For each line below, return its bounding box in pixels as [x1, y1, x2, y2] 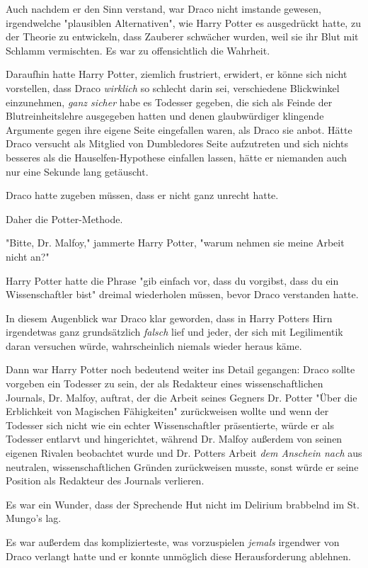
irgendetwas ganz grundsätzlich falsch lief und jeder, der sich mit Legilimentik [6, 324, 343, 339]
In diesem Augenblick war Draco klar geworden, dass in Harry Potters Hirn [6, 310, 333, 325]
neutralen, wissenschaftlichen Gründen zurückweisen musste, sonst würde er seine [6, 459, 359, 474]
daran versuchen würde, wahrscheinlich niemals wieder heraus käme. [6, 338, 302, 353]
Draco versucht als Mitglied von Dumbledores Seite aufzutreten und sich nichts [6, 136, 348, 151]
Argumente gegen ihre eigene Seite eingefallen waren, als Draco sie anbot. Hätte [6, 122, 352, 137]
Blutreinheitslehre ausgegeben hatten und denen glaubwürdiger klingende [6, 108, 324, 123]
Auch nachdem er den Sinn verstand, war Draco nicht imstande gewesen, [6, 1, 321, 16]
